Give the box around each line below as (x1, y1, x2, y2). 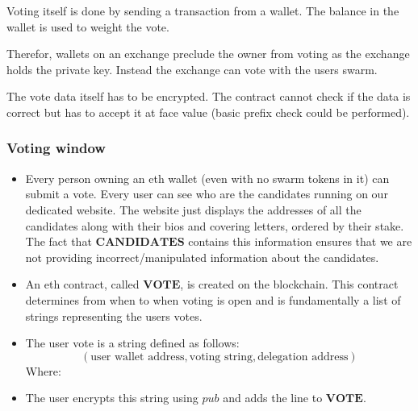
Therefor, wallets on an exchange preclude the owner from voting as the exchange (6, 45, 410, 62)
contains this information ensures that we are (188, 233, 412, 250)
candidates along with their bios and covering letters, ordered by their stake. (25, 217, 404, 234)
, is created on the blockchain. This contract (180, 276, 399, 293)
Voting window (6, 138, 106, 158)
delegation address (257, 351, 349, 363)
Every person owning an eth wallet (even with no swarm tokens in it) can (25, 169, 390, 186)
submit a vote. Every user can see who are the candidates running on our (25, 185, 388, 202)
